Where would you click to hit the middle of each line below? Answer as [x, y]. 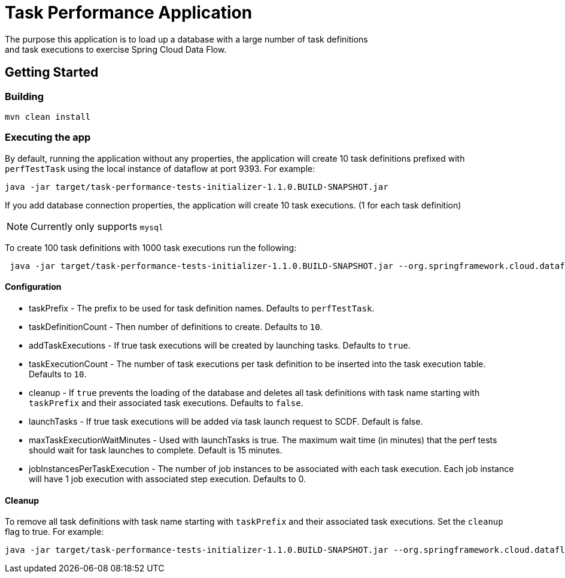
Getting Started [52, 72]
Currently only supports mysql [97, 226]
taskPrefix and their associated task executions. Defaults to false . [166, 403]
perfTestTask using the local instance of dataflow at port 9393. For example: [160, 168]
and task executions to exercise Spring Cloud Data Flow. [116, 49]
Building [25, 96]
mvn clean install [48, 116]
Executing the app [48, 137]
